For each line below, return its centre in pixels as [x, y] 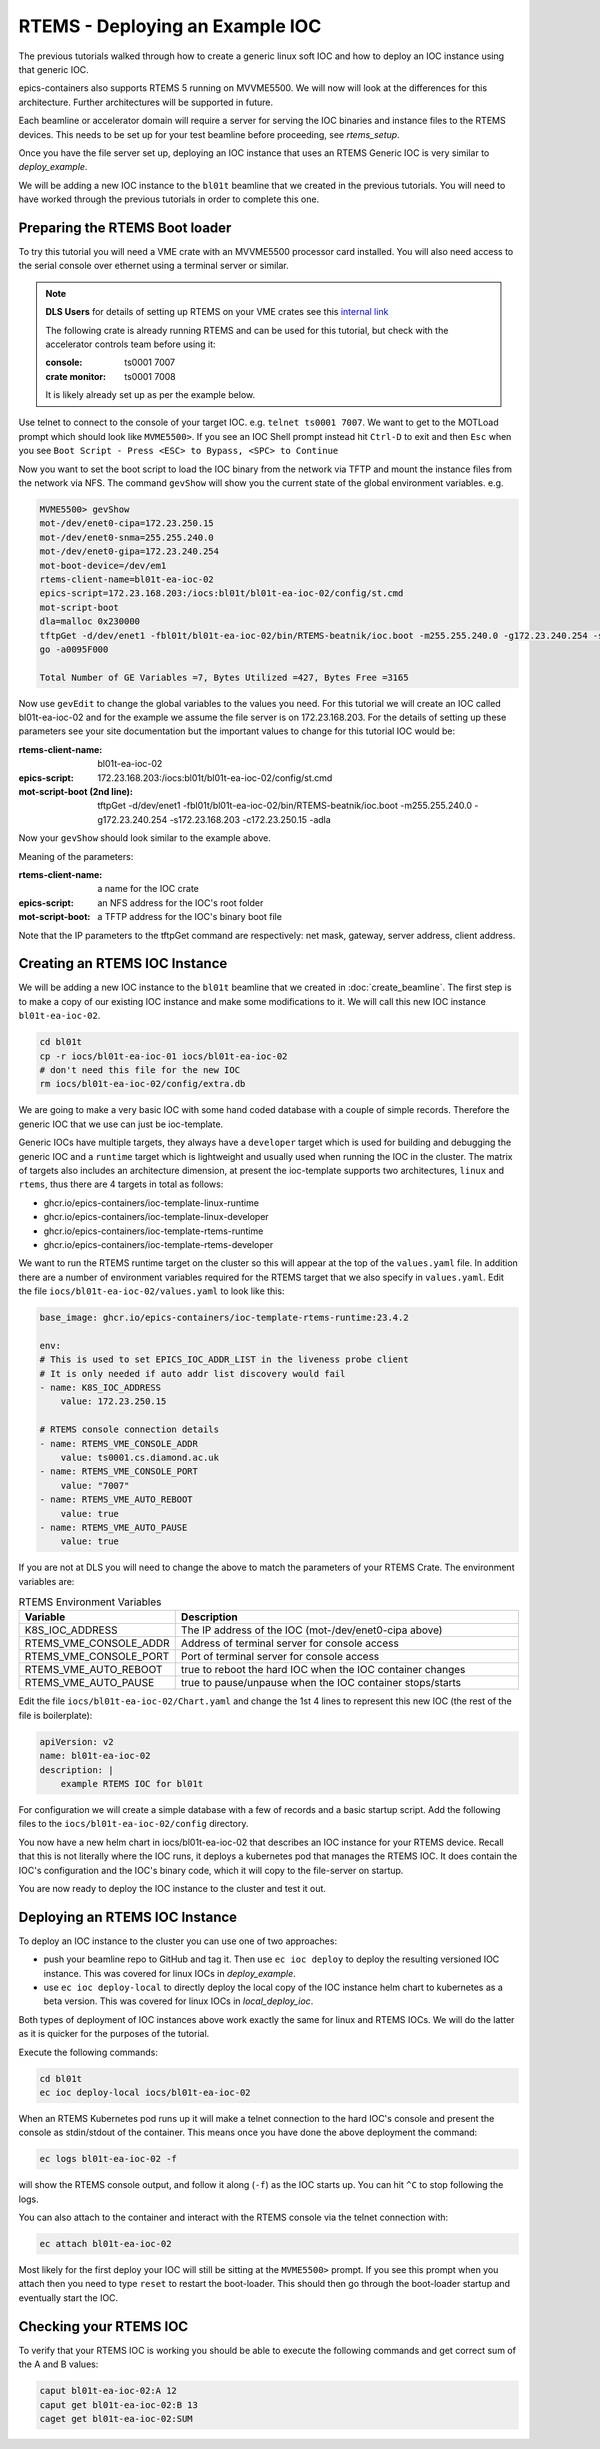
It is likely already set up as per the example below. [150, 395]
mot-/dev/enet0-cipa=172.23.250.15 [126, 523]
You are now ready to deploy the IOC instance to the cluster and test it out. [172, 1888]
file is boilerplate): [55, 1715]
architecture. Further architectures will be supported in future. [146, 102]
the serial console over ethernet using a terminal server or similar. [153, 266]
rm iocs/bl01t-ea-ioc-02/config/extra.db [142, 1084]
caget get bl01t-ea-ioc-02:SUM [116, 2418]
